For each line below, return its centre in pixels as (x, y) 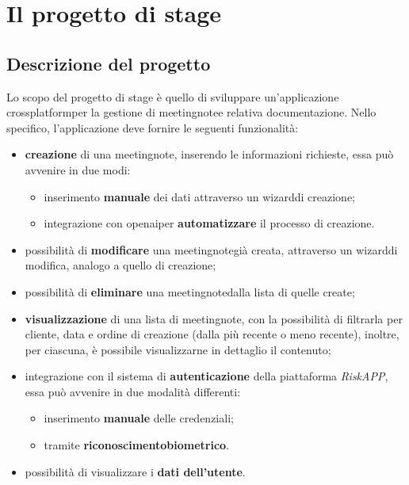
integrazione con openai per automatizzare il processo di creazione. (209, 223)
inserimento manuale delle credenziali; (139, 418)
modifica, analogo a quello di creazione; (120, 265)
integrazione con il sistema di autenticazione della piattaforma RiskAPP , (206, 376)
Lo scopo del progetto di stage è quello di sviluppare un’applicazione (173, 96)
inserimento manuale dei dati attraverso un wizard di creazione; (199, 196)
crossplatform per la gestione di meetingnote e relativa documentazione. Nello (191, 112)
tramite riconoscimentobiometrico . (137, 445)
